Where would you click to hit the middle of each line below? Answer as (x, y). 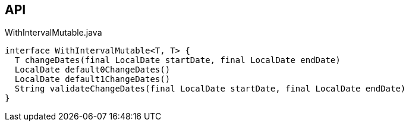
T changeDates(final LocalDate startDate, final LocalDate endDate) (177, 60)
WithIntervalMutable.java (54, 33)
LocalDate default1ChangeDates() (92, 79)
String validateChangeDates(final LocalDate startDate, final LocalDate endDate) (210, 89)
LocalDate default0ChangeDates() (92, 70)
